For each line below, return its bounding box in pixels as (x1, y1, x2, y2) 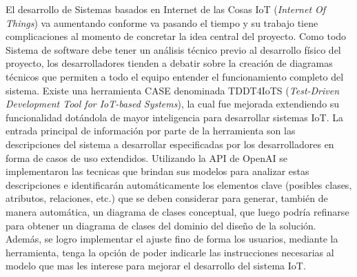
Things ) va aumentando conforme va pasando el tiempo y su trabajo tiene (6, 15, 318, 30)
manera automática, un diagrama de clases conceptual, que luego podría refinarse (6, 204, 349, 218)
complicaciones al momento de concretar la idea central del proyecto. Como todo (6, 29, 347, 43)
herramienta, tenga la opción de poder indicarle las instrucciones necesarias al (6, 245, 334, 259)
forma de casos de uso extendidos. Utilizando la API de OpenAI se (6, 150, 287, 165)
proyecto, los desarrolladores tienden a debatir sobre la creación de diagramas (6, 56, 333, 70)
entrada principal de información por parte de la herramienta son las (6, 123, 296, 138)
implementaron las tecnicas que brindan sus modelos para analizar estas (6, 164, 309, 178)
